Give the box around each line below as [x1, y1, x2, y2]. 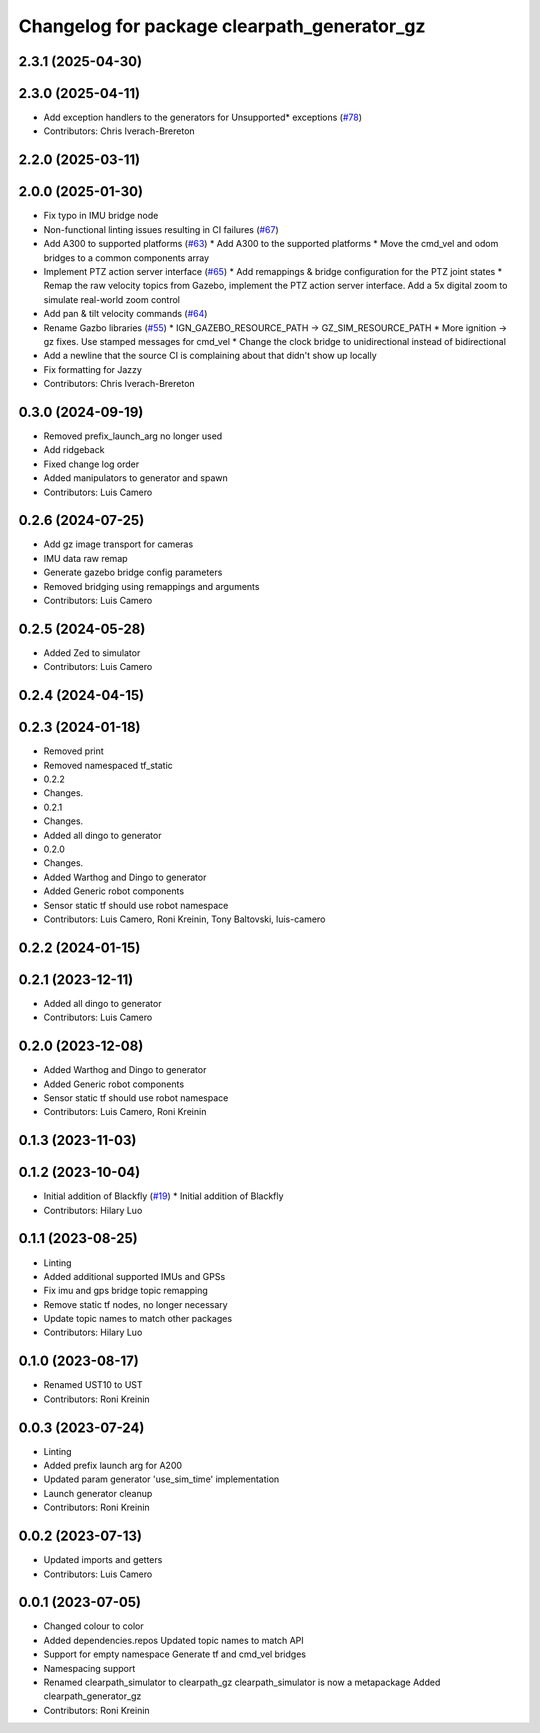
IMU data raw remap [43, 552, 129, 564]
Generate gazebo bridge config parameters [43, 566, 223, 579]
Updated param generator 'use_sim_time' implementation [43, 1473, 280, 1485]
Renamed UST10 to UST [43, 1379, 144, 1391]
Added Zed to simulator [43, 646, 141, 659]
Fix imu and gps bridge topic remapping [43, 1285, 209, 1297]
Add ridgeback [43, 444, 105, 456]
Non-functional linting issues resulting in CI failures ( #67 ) [43, 223, 279, 235]
